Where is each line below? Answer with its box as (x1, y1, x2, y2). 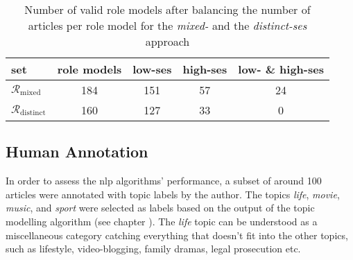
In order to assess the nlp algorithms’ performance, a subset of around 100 (6, 173, 322, 188)
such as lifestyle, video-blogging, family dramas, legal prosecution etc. (6, 241, 301, 256)
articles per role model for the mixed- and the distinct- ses (28, 17, 307, 33)
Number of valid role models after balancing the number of (24, 1, 311, 17)
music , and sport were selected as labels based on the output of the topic (6, 200, 315, 215)
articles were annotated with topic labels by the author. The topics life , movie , (6, 187, 340, 201)
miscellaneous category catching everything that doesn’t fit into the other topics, (6, 227, 348, 242)
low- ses (132, 61, 172, 77)
